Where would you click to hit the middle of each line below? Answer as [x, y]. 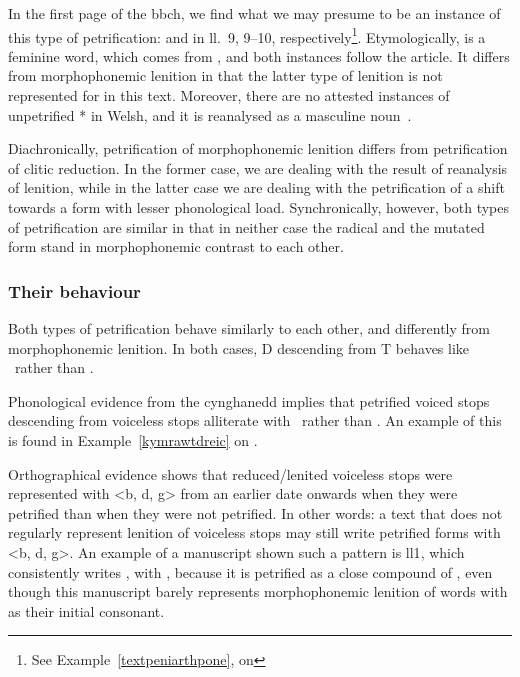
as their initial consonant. [86, 610]
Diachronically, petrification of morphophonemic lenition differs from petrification [258, 148]
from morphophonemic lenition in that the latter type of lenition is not [225, 75]
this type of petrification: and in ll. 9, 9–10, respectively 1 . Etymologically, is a [247, 35]
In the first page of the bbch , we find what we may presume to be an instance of [254, 13]
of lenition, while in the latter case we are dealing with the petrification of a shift [256, 187]
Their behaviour [74, 290]
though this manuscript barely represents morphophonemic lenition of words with [258, 591]
